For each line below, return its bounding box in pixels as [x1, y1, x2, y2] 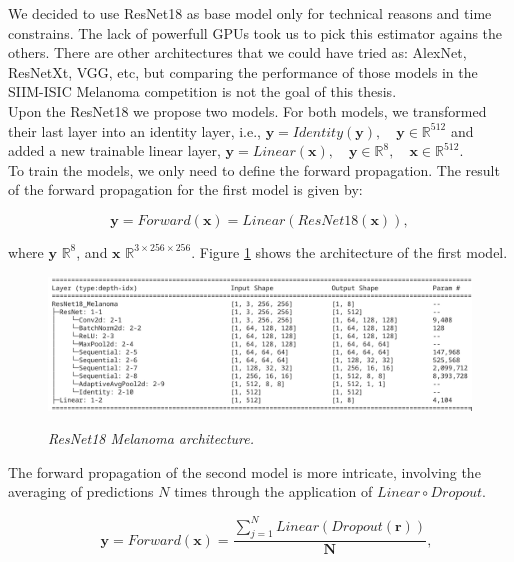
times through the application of [174, 481, 373, 502]
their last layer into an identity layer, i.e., [8, 120, 261, 141]
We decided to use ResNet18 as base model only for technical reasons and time [8, 3, 492, 23]
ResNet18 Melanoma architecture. [48, 428, 254, 449]
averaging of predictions [8, 481, 154, 502]
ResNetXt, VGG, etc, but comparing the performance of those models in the [8, 61, 478, 82]
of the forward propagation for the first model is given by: [8, 179, 363, 200]
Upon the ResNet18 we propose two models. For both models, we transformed [8, 100, 487, 121]
